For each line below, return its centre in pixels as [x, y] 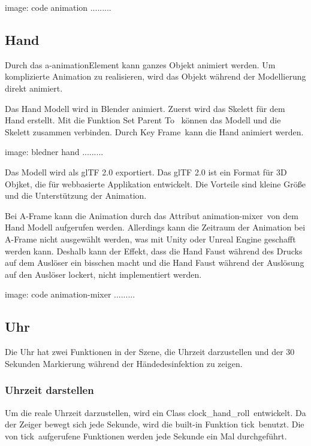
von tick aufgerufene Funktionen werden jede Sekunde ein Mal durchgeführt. [146, 436]
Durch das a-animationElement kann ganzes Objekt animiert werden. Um [140, 64]
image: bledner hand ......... [54, 152]
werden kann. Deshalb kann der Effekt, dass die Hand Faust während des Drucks [154, 251]
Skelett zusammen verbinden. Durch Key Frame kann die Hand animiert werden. [154, 131]
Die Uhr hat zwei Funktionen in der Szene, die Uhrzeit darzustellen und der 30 [150, 352]
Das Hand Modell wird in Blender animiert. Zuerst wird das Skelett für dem [145, 108]
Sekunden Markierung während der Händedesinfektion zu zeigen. [124, 363]
